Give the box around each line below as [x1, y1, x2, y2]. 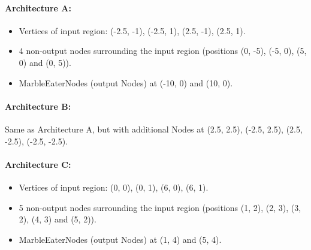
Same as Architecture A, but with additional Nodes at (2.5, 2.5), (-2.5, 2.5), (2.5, [5, 122, 303, 135]
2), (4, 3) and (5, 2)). [19, 213, 96, 225]
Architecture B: [5, 100, 71, 112]
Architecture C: [5, 158, 71, 170]
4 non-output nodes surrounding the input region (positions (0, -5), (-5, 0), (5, [19, 44, 307, 57]
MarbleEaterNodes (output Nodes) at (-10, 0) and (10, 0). [19, 76, 233, 89]
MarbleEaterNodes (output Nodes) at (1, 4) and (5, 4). [19, 233, 222, 245]
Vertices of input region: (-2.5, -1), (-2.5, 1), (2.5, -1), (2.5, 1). [19, 24, 246, 37]
